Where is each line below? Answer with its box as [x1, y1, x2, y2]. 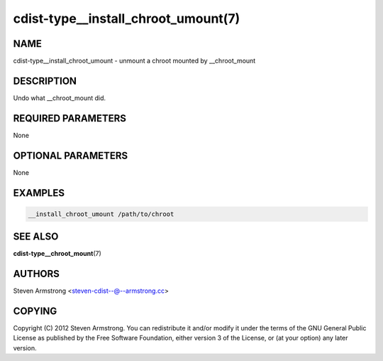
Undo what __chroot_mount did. [13, 93, 106, 102]
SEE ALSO [13, 231, 59, 243]
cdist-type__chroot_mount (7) [13, 249, 102, 258]
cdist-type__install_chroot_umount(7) [13, 11, 240, 26]
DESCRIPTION [13, 75, 77, 87]
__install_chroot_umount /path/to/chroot [28, 210, 174, 218]
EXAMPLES [13, 187, 65, 199]
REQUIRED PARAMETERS [13, 112, 127, 124]
